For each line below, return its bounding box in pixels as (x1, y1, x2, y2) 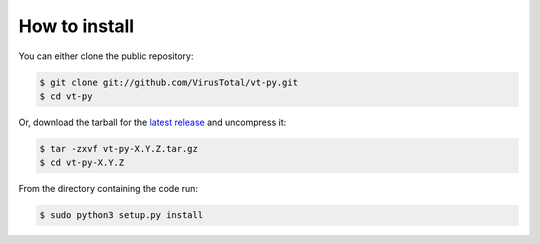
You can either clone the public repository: (18, 50, 194, 62)
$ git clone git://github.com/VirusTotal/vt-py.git (39, 76, 299, 88)
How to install (18, 15, 135, 37)
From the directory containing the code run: (18, 183, 199, 195)
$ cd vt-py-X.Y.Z (39, 157, 125, 169)
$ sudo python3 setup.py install (39, 210, 204, 221)
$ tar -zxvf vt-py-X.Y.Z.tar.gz (39, 143, 199, 154)
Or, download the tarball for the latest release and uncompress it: (18, 116, 287, 128)
